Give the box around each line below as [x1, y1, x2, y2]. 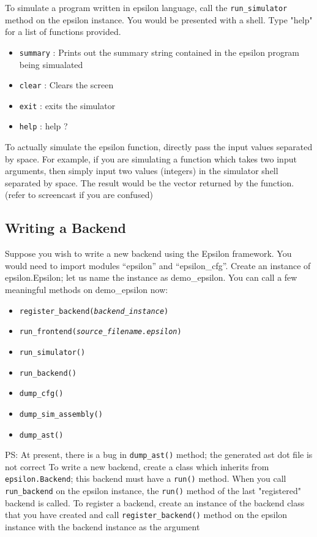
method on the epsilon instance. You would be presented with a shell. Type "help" [5, 13, 313, 26]
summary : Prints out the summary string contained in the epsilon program [19, 45, 300, 58]
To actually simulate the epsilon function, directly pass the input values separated [5, 140, 313, 153]
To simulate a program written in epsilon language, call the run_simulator [5, 1, 288, 13]
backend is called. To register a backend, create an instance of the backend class [5, 496, 305, 509]
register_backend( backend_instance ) [19, 307, 169, 316]
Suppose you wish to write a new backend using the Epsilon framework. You [5, 247, 292, 260]
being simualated [19, 58, 83, 70]
